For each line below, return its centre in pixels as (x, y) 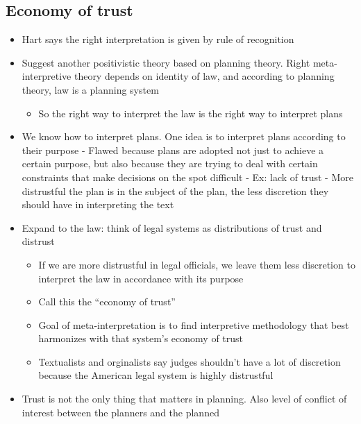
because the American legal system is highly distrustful (156, 375)
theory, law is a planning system (90, 89)
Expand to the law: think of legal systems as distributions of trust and (172, 227)
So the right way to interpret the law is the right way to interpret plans (191, 113)
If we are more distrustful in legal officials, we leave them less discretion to (197, 264)
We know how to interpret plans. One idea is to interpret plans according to (184, 136)
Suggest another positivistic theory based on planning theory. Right (166, 62)
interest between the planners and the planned (120, 412)
